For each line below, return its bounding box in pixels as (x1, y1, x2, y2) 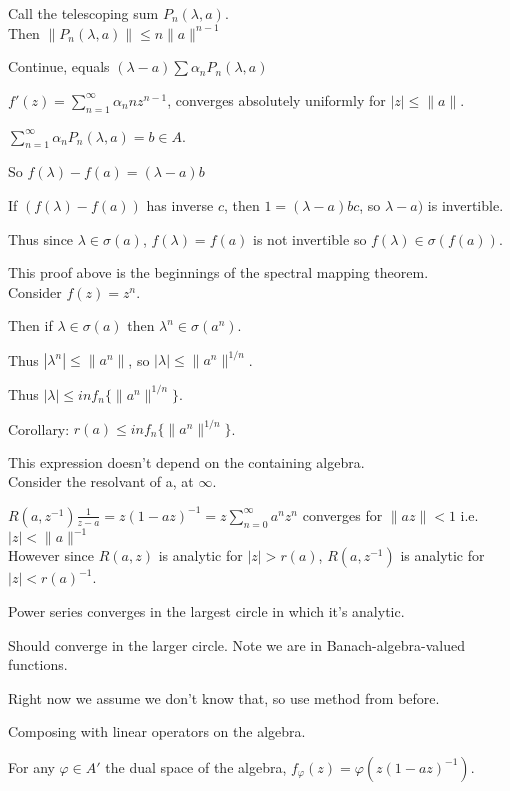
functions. (8, 654, 68, 675)
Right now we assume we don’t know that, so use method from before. (8, 687, 440, 708)
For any (8, 756, 55, 777)
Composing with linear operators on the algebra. (8, 721, 306, 742)
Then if (8, 315, 53, 336)
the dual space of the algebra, (105, 756, 287, 777)
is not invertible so (253, 228, 367, 249)
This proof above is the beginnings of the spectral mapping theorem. (8, 262, 429, 283)
